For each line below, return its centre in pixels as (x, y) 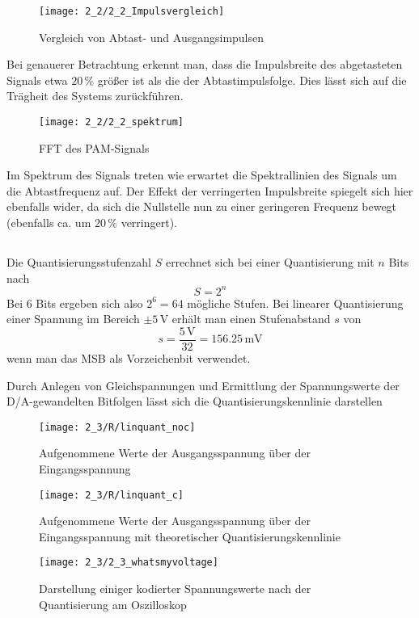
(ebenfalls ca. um (49, 223)
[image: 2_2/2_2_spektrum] (111, 122)
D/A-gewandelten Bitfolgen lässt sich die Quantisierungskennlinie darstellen (195, 401)
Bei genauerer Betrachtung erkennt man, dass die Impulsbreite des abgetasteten (205, 64)
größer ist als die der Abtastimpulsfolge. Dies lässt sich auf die (252, 80)
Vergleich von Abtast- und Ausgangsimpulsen (152, 37)
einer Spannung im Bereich (73, 319)
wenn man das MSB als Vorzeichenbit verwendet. (129, 357)
